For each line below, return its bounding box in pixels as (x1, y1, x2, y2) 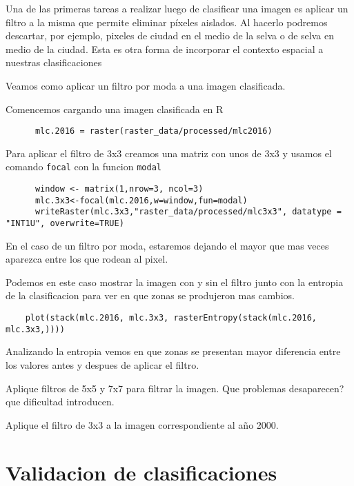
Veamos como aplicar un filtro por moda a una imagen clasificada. (6, 78, 286, 92)
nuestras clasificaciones (6, 55, 102, 70)
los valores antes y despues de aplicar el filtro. (6, 357, 199, 372)
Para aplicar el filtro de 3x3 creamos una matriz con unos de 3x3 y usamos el (6, 145, 332, 160)
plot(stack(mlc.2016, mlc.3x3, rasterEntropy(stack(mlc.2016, (25, 313, 317, 323)
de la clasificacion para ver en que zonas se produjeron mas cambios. (6, 288, 295, 303)
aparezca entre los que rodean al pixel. (6, 252, 168, 266)
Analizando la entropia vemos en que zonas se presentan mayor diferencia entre (6, 344, 341, 358)
